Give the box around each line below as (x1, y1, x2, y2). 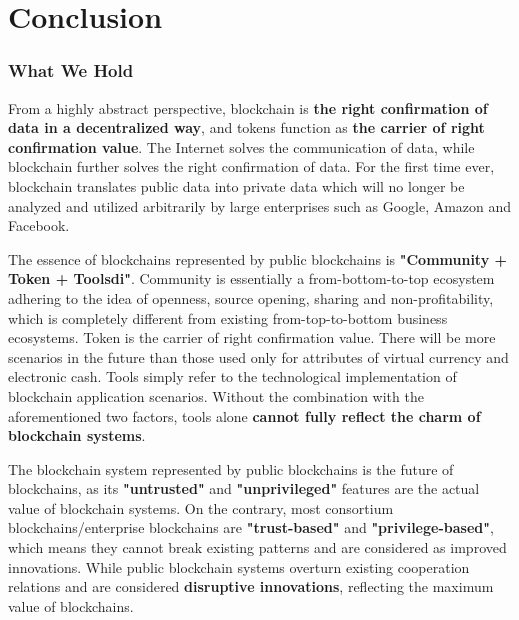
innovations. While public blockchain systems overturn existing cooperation (8, 556, 470, 577)
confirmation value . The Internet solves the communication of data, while (8, 136, 475, 157)
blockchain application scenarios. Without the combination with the (8, 385, 424, 406)
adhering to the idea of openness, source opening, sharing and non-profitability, (8, 287, 494, 308)
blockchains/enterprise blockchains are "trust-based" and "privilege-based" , (8, 517, 494, 538)
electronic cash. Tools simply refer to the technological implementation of (8, 366, 457, 387)
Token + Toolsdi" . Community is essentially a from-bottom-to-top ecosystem (8, 268, 495, 289)
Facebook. (8, 215, 70, 236)
